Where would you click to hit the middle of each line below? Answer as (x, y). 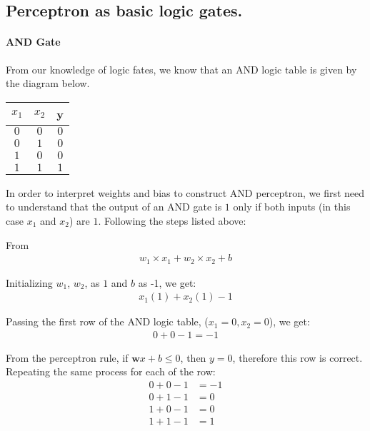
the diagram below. (48, 83)
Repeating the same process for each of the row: (111, 371)
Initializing (29, 282)
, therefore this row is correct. (297, 357)
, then (193, 357)
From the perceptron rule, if (67, 357)
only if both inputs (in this (292, 207)
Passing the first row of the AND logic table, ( (107, 321)
